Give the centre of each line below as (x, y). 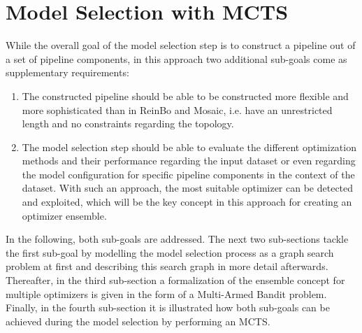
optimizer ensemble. (64, 215)
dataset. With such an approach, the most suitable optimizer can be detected (188, 188)
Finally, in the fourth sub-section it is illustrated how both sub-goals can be (168, 307)
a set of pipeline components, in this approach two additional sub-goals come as (176, 58)
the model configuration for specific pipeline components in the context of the (188, 174)
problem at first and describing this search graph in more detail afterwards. (167, 266)
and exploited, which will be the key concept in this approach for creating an (187, 202)
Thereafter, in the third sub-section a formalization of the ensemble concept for (175, 280)
